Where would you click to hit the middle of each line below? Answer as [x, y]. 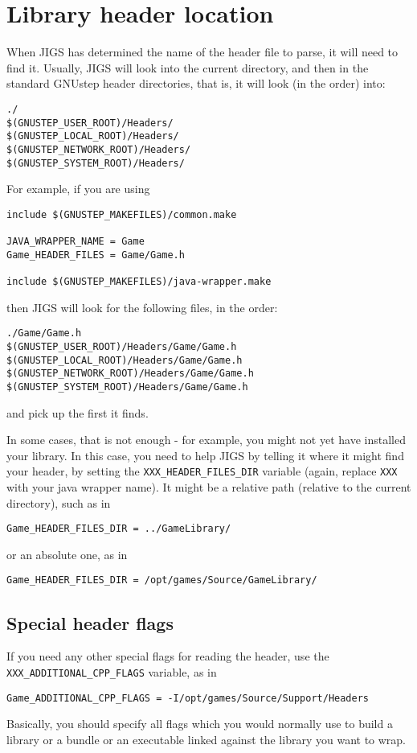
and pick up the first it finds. [78, 412]
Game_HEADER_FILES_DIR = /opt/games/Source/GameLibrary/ [162, 580]
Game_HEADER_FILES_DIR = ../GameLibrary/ [119, 529]
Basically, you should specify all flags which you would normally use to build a [200, 724]
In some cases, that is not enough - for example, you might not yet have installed [206, 440]
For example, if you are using [78, 189]
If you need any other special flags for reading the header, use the [168, 656]
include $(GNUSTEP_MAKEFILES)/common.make [122, 214]
